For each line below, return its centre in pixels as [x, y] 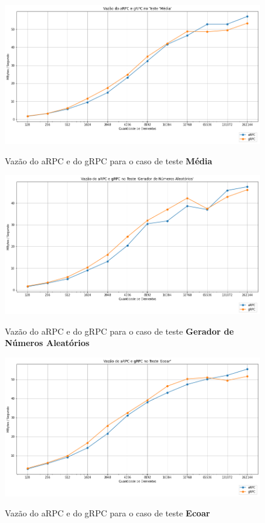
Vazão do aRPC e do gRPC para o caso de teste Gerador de [120, 331]
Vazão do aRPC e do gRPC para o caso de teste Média [109, 160]
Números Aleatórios [47, 343]
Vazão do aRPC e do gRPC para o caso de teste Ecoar [108, 513]
